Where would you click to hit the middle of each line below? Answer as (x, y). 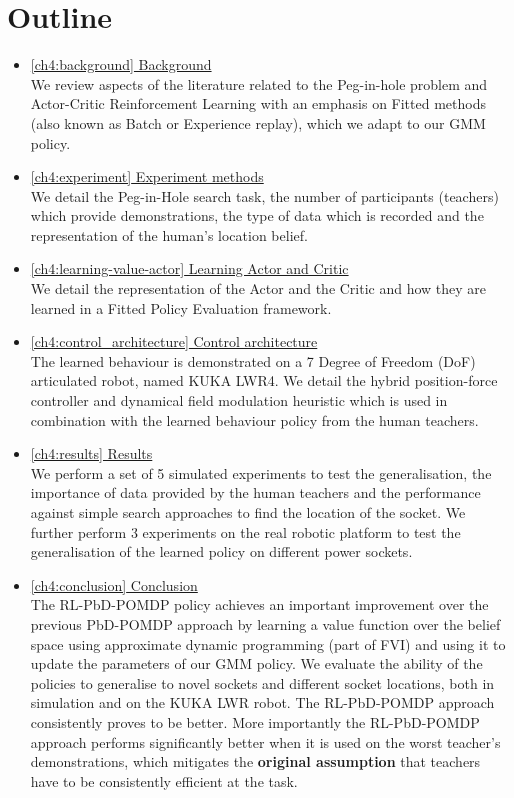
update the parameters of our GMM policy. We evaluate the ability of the (256, 663)
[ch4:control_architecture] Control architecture (174, 341)
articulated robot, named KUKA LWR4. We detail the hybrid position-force (264, 380)
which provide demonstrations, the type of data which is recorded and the (257, 215)
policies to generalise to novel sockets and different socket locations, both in (262, 682)
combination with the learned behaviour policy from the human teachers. (254, 419)
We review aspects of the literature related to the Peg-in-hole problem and (259, 83)
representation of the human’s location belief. (169, 234)
